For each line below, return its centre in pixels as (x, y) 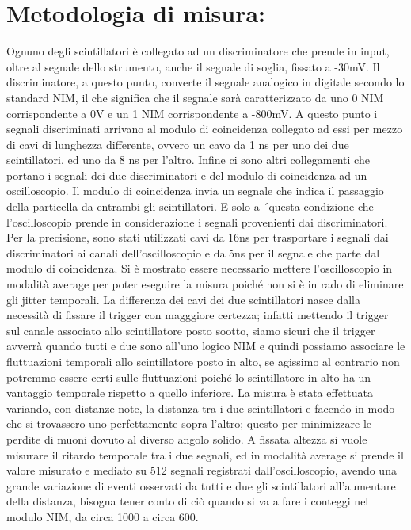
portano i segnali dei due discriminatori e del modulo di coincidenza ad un (187, 175)
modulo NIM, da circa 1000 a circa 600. (103, 516)
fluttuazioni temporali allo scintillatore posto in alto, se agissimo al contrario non (203, 361)
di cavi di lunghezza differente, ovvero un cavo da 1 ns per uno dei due (178, 144)
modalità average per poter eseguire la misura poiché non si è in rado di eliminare (205, 284)
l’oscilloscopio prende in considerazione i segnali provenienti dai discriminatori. (197, 221)
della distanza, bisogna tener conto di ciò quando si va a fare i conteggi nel (188, 501)
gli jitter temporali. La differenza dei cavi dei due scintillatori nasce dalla (183, 299)
